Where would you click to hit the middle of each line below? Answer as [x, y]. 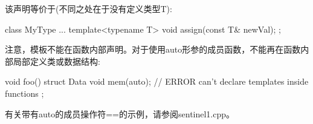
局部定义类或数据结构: [56, 61]
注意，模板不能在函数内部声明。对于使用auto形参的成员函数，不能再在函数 [153, 49]
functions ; [24, 93]
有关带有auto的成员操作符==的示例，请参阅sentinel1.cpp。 [120, 113]
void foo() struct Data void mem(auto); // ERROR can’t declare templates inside [157, 81]
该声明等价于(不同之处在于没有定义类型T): [89, 8]
